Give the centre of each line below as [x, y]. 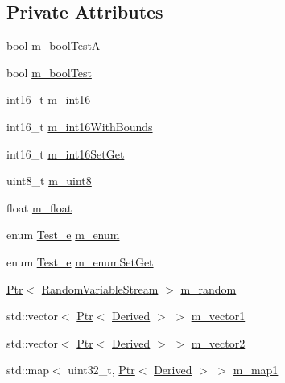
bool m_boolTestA [54, 45]
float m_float [39, 207]
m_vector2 [218, 342]
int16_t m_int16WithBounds [80, 126]
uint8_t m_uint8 [49, 181]
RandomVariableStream [100, 288]
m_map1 [256, 370]
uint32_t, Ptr [101, 370]
